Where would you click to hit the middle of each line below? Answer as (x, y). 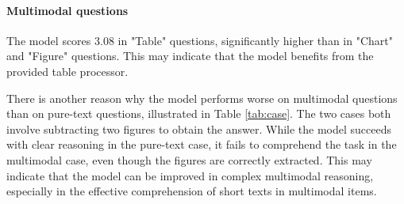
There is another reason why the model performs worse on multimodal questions (202, 98)
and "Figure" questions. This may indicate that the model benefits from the (190, 56)
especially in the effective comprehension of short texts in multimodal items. (192, 191)
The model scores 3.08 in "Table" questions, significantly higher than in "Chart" (200, 40)
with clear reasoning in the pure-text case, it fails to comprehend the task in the (202, 144)
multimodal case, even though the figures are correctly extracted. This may (189, 159)
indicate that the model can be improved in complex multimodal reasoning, (190, 175)
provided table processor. (67, 71)
